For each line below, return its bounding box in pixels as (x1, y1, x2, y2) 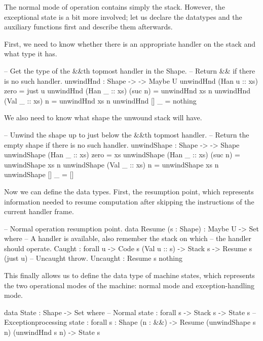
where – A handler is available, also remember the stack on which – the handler (4, 233, 252, 244)
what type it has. (4, 48, 57, 59)
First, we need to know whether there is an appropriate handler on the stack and (4, 38, 256, 49)
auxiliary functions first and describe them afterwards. (4, 21, 173, 32)
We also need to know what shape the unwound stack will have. (4, 112, 202, 123)
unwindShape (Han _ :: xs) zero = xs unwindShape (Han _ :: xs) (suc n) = (4, 149, 240, 160)
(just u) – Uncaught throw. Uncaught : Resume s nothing (4, 253, 183, 263)
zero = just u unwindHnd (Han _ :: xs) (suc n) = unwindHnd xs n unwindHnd (4, 85, 251, 96)
